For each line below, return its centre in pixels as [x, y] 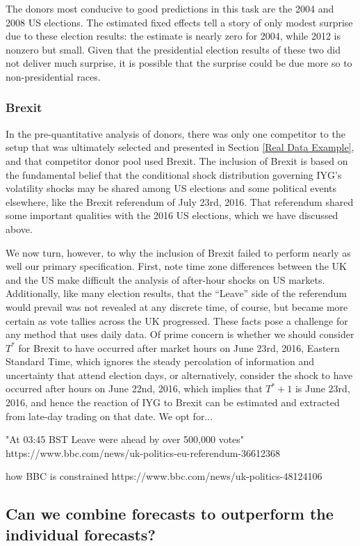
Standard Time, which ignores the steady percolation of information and [160, 361]
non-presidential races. [53, 76]
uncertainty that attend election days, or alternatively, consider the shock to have [179, 375]
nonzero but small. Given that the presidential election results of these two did [173, 49]
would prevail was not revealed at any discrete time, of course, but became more [177, 306]
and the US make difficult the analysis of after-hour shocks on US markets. [165, 279]
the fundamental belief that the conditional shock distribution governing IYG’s [174, 174]
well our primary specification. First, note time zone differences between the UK [176, 266]
